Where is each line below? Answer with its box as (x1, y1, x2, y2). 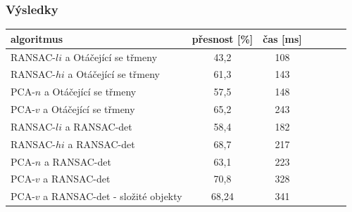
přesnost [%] (191, 31, 253, 46)
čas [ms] (263, 31, 302, 46)
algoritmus (11, 31, 63, 46)
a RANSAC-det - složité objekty (43, 189, 182, 204)
